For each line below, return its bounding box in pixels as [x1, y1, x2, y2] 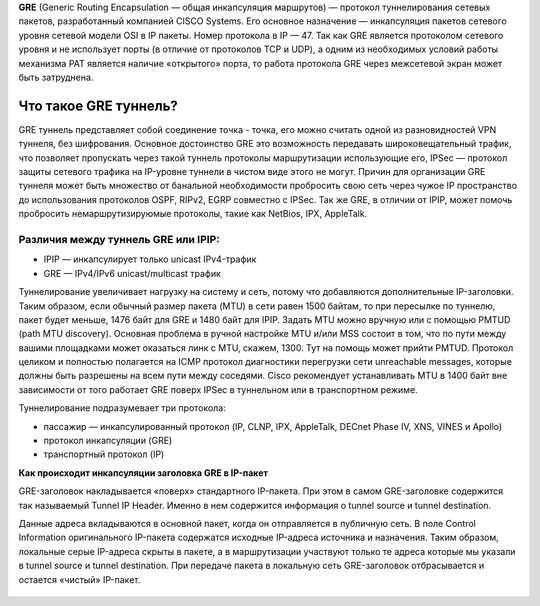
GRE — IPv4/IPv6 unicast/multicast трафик [43, 267, 222, 279]
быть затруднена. [18, 71, 94, 83]
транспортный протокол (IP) [43, 448, 165, 460]
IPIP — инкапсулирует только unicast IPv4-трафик [43, 253, 257, 265]
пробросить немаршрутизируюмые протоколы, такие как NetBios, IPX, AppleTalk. [18, 208, 368, 220]
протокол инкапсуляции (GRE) [43, 435, 173, 447]
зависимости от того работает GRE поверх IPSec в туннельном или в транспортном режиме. [18, 383, 419, 395]
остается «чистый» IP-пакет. [18, 573, 141, 585]
